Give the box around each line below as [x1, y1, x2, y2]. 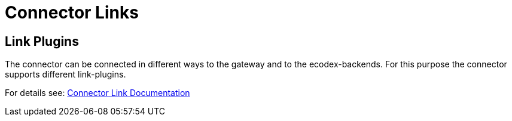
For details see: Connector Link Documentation [5, 88, 190, 98]
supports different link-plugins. [5, 69, 126, 80]
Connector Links [5, 2, 139, 23]
